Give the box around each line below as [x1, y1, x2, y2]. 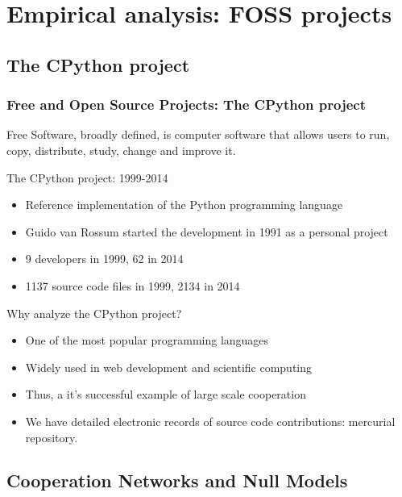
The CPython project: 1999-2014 [6, 169, 168, 186]
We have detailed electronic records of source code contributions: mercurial [25, 412, 396, 429]
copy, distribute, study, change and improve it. [6, 141, 236, 158]
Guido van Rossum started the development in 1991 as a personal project [25, 223, 388, 240]
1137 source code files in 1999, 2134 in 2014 [25, 277, 240, 294]
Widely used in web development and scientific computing [25, 358, 313, 375]
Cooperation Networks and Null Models [6, 468, 348, 493]
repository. [25, 428, 78, 445]
